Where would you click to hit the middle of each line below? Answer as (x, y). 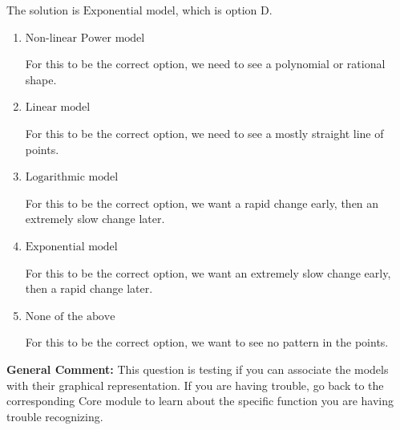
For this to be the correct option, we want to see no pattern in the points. (207, 342)
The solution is (43, 10)
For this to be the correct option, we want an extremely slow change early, (208, 272)
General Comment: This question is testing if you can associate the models (198, 369)
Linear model (58, 108)
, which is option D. (224, 10)
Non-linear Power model (85, 38)
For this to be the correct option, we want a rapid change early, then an (202, 203)
